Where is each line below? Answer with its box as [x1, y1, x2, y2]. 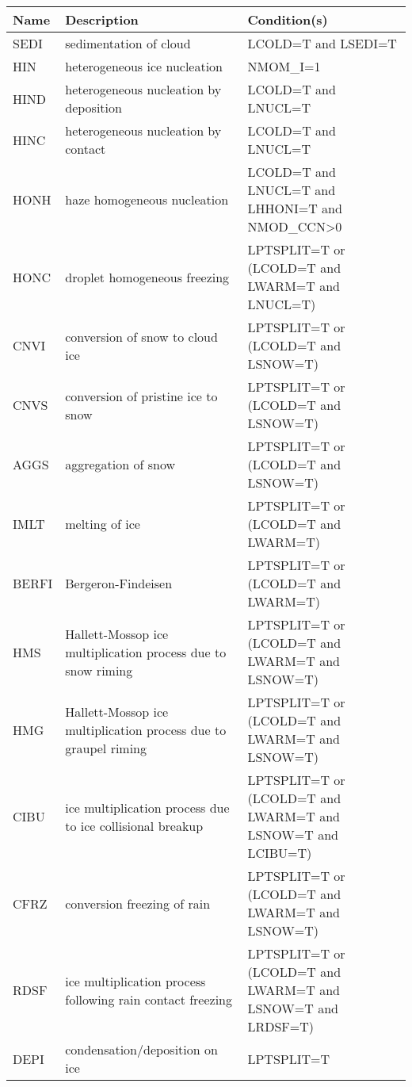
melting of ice [65, 515, 140, 533]
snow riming [65, 660, 133, 679]
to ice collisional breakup [65, 816, 204, 835]
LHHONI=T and [247, 199, 342, 217]
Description [65, 10, 139, 29]
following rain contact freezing [65, 989, 233, 1009]
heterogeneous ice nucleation [65, 57, 223, 75]
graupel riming [65, 738, 147, 757]
